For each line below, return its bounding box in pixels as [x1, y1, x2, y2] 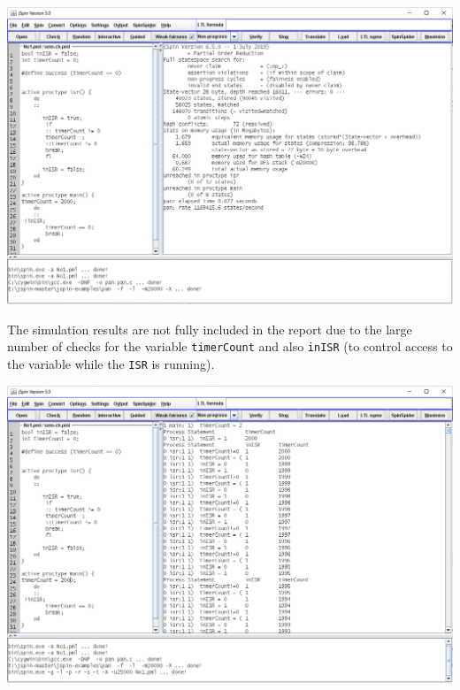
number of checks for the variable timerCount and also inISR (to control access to [7, 337, 453, 356]
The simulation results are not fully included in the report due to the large [7, 319, 412, 338]
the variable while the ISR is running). [7, 355, 215, 372]
